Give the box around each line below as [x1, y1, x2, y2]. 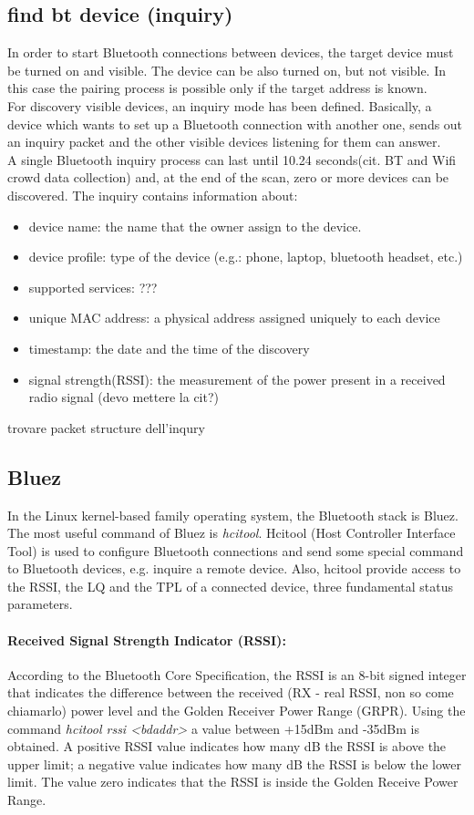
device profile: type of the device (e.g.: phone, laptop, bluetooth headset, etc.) [28, 247, 463, 266]
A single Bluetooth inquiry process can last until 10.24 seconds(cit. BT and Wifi [7, 150, 457, 169]
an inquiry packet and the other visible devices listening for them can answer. [7, 132, 441, 151]
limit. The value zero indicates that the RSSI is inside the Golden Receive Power [7, 772, 459, 791]
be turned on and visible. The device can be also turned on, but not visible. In [7, 60, 447, 79]
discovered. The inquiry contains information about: [7, 185, 298, 204]
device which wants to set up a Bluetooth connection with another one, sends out [7, 114, 463, 133]
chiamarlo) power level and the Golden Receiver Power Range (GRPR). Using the [7, 701, 466, 720]
